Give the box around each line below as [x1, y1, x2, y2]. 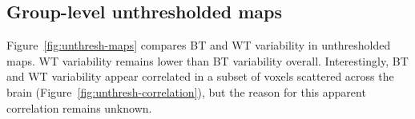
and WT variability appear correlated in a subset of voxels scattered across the [6, 68, 394, 85]
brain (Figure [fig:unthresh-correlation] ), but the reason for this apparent [6, 83, 366, 100]
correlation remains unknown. [6, 99, 152, 116]
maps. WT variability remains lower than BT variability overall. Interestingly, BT [6, 52, 409, 69]
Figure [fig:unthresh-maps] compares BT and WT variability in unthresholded [6, 37, 391, 54]
